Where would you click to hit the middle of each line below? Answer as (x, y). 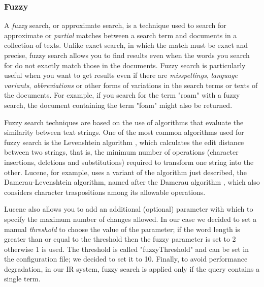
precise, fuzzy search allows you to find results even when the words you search (127, 55)
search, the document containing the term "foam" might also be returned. (118, 105)
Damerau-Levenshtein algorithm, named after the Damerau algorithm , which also (132, 182)
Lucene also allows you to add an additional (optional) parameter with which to (129, 209)
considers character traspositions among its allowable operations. (105, 192)
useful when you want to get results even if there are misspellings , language (121, 75)
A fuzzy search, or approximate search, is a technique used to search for (115, 25)
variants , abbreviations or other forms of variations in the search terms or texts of (131, 85)
